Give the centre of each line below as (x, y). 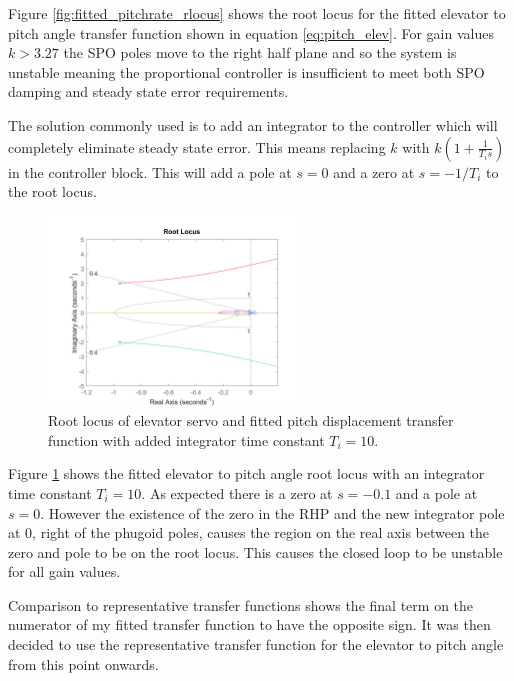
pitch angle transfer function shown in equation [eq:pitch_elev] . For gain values (251, 32)
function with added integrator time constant (186, 439)
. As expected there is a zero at (237, 492)
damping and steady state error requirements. (148, 91)
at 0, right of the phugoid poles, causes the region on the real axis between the (249, 532)
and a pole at (436, 492)
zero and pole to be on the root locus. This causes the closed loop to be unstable (255, 551)
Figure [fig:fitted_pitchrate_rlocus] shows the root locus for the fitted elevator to (257, 13)
